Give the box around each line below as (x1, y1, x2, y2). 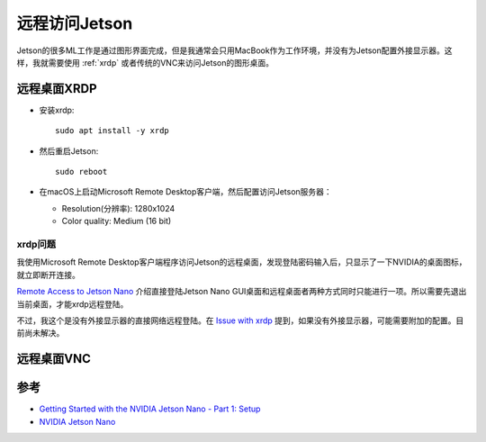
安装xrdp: (39, 104, 75, 115)
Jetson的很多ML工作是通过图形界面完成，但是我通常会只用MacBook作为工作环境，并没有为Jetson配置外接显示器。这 (16, 45, 454, 56)
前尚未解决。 (16, 328, 65, 338)
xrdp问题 (16, 238, 57, 250)
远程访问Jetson (16, 14, 133, 33)
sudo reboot (55, 167, 108, 177)
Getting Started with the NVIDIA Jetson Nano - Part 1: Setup (39, 403, 261, 414)
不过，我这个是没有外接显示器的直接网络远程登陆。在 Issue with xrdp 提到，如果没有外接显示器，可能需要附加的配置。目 (16, 315, 464, 326)
